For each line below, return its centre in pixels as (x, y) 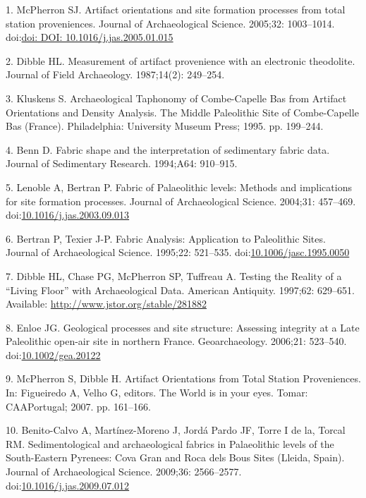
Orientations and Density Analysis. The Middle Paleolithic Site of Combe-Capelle (182, 112)
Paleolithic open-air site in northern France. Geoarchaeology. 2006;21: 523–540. (176, 341)
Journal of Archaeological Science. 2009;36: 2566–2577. (124, 472)
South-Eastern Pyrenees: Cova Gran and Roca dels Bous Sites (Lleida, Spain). (175, 457)
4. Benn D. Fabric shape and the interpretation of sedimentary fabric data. (168, 149)
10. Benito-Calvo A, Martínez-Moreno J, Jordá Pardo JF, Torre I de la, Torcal (176, 430)
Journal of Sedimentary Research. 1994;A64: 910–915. (122, 163)
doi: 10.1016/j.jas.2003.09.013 (68, 215)
